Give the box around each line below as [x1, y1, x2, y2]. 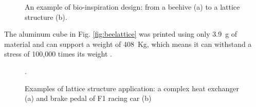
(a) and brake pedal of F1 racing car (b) [25, 93, 152, 103]
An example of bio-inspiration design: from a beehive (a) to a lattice [25, 2, 240, 12]
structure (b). [25, 11, 67, 22]
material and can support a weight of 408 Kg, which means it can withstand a [4, 38, 252, 49]
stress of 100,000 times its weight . [4, 48, 112, 59]
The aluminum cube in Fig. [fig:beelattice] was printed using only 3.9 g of [4, 29, 237, 39]
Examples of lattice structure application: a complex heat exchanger [25, 83, 239, 93]
